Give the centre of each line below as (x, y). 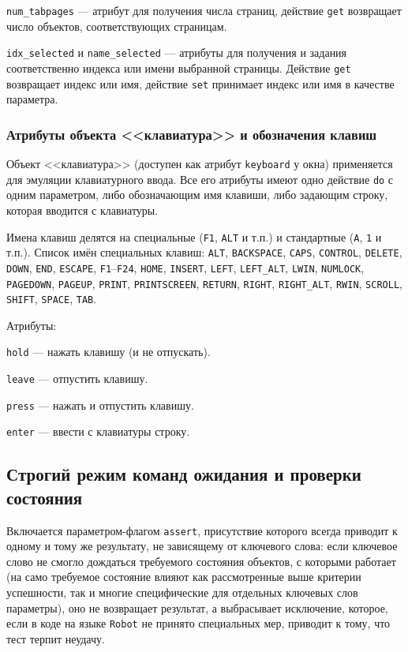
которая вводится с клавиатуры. (82, 210)
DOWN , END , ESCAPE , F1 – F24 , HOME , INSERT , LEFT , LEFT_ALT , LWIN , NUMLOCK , (185, 267)
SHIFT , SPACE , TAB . (52, 299)
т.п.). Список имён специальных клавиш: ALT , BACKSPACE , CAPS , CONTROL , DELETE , (204, 252)
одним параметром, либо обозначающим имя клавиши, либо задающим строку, (197, 195)
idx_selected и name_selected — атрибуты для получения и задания (177, 52)
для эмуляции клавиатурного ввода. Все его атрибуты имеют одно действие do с (200, 179)
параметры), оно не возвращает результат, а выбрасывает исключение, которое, (197, 607)
